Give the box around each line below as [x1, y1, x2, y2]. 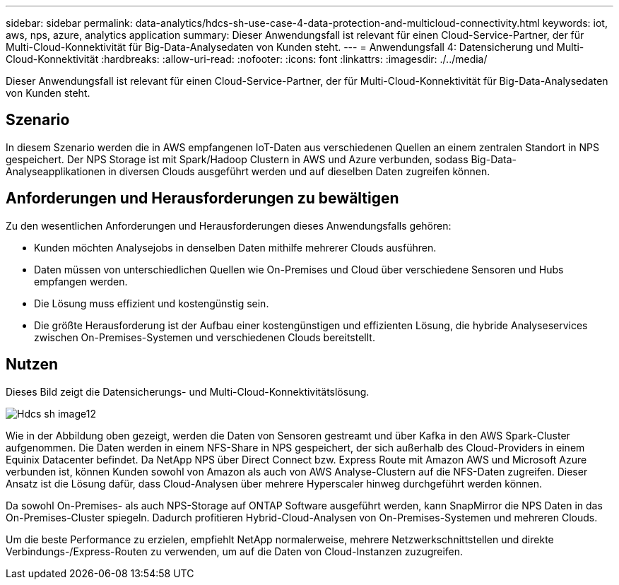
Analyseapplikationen [6, 165, 106, 177]
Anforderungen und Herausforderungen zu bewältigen [6, 189, 399, 208]
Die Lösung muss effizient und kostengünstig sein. [34, 297, 269, 309]
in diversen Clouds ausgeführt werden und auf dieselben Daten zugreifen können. [108, 165, 490, 177]
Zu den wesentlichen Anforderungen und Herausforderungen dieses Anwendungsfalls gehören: [6, 219, 452, 232]
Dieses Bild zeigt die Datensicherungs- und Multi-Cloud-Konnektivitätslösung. [6, 385, 370, 398]
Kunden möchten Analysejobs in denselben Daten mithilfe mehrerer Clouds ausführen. [34, 241, 437, 254]
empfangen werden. [34, 275, 128, 288]
